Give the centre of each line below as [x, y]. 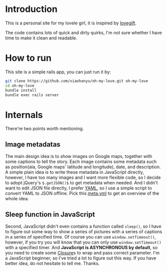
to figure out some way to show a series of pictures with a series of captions [84, 231]
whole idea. [17, 199]
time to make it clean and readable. [41, 38]
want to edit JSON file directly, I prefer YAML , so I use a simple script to [79, 188]
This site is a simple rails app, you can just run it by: [58, 72]
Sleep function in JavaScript [50, 214]
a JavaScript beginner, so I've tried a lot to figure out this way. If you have [81, 258]
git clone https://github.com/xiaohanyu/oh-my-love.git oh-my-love [77, 81]
